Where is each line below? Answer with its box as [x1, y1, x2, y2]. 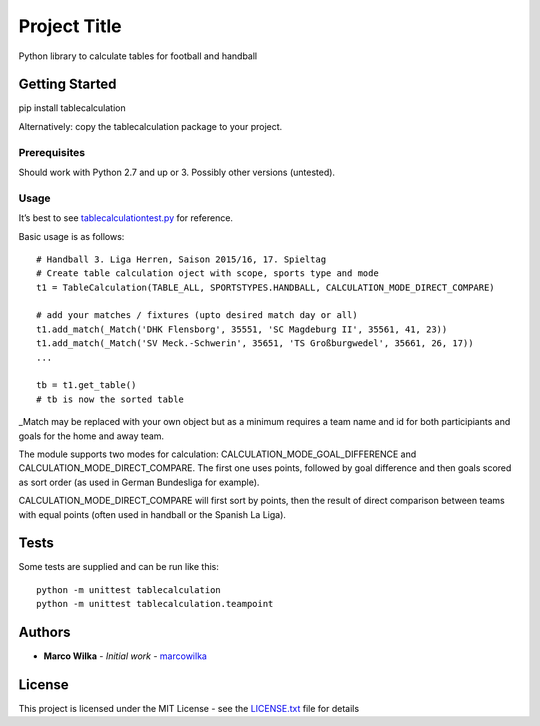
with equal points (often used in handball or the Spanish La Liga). [18, 508, 287, 520]
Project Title [18, 15, 122, 37]
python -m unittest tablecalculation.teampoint [36, 598, 274, 610]
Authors [18, 624, 71, 641]
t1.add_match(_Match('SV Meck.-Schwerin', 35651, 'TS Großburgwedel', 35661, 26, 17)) [36, 338, 474, 349]
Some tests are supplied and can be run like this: [18, 561, 219, 573]
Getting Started [18, 76, 117, 93]
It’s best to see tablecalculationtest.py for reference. [18, 212, 234, 224]
